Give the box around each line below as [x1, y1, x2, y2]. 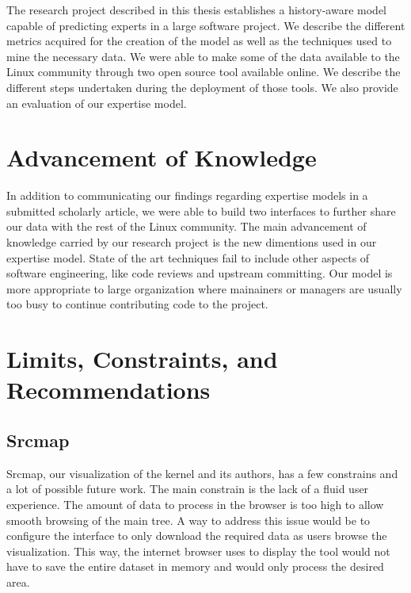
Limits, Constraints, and [6, 342, 278, 375]
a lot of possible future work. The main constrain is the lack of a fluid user [6, 480, 369, 497]
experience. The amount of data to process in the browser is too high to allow [6, 495, 384, 512]
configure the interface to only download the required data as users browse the [6, 527, 387, 544]
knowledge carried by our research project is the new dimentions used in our [6, 234, 377, 251]
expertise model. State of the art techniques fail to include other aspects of [6, 249, 370, 266]
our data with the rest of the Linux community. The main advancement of [6, 218, 367, 235]
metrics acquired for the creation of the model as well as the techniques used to [6, 33, 392, 49]
